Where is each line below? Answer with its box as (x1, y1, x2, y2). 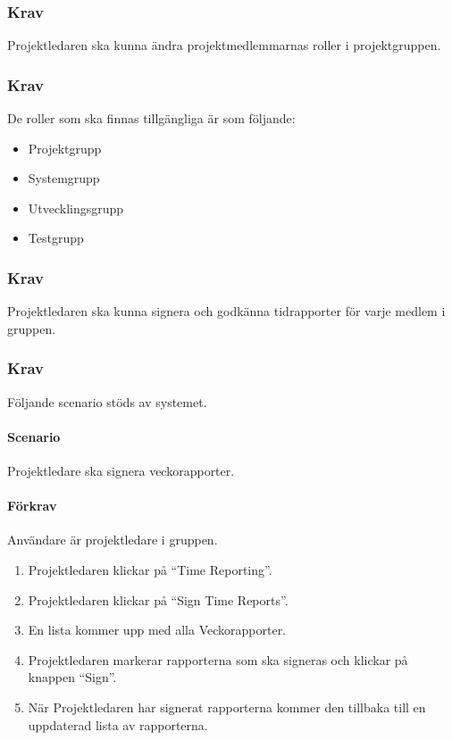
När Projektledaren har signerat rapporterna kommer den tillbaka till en (28, 697, 426, 716)
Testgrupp (28, 229, 84, 247)
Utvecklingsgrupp (28, 198, 124, 217)
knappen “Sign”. (28, 668, 117, 686)
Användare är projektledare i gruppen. (7, 530, 218, 549)
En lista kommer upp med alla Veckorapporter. (28, 620, 287, 639)
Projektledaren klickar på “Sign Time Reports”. (28, 590, 289, 609)
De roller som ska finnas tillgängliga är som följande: (7, 109, 296, 128)
